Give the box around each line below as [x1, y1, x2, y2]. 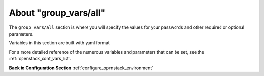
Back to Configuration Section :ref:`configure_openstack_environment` [9, 65, 154, 71]
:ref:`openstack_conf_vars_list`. [9, 56, 72, 62]
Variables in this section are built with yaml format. [9, 40, 111, 46]
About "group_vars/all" [9, 7, 106, 18]
